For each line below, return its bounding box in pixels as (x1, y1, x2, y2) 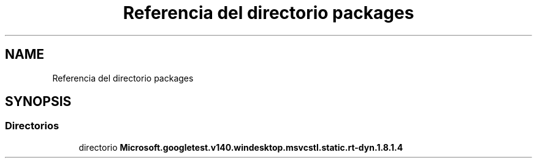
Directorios (5, 119, 59, 132)
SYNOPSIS (5, 94, 72, 110)
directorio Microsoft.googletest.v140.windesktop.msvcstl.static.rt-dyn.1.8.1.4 (78, 142, 403, 153)
